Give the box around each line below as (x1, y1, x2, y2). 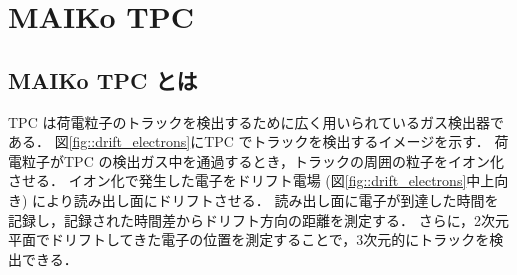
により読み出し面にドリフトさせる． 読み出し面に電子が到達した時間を (32, 189, 499, 210)
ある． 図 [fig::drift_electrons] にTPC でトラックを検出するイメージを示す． (8, 131, 490, 152)
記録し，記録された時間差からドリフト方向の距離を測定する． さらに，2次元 (8, 209, 509, 230)
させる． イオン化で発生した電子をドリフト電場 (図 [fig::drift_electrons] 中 (8, 170, 481, 191)
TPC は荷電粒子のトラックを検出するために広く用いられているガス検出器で (8, 111, 504, 132)
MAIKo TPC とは (8, 64, 198, 95)
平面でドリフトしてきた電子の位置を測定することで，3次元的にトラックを (8, 229, 490, 250)
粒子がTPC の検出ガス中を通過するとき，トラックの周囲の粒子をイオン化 (21, 150, 504, 171)
